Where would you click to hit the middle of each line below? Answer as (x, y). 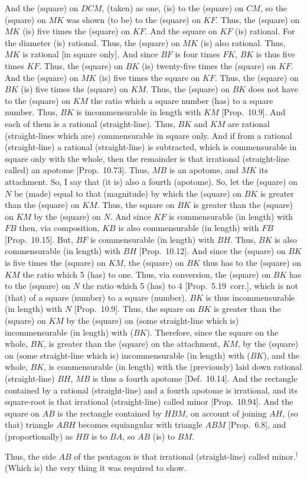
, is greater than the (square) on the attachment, (132, 344)
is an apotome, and (204, 170)
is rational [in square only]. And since (90, 54)
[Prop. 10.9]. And (254, 112)
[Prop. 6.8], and (257, 425)
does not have (273, 89)
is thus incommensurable (250, 297)
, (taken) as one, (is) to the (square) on (173, 8)
